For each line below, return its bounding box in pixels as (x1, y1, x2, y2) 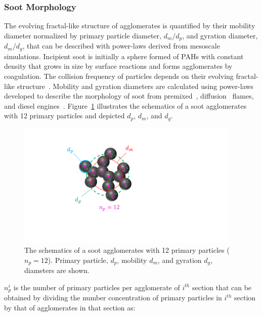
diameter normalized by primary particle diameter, (4, 30, 161, 40)
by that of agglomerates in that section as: (4, 302, 136, 312)
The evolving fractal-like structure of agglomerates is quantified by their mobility (4, 20, 255, 31)
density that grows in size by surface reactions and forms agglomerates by (4, 61, 233, 71)
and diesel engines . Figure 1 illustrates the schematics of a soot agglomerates (4, 100, 247, 111)
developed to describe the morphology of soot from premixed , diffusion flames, (4, 91, 254, 101)
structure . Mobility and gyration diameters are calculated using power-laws (17, 80, 253, 91)
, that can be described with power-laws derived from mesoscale (22, 40, 220, 51)
